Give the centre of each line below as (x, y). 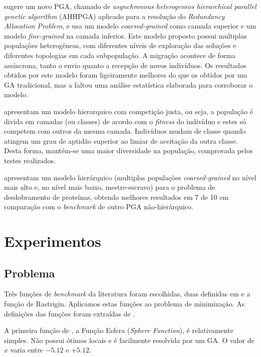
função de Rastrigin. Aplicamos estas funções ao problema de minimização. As (124, 304)
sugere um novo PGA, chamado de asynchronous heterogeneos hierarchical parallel (130, 6)
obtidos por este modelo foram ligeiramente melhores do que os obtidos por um (126, 75)
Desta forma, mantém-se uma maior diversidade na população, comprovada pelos (128, 150)
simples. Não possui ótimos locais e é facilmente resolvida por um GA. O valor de (129, 340)
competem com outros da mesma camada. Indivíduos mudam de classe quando (125, 131)
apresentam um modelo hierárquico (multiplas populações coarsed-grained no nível (130, 177)
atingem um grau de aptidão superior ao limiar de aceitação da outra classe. (121, 140)
